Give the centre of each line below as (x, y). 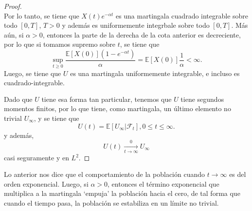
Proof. (13, 6)
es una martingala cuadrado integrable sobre (182, 15)
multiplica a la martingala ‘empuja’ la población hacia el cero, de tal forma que (122, 193)
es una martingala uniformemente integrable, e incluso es (155, 73)
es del (238, 174)
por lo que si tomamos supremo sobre (60, 44)
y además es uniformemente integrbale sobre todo (136, 25)
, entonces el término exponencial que (163, 183)
